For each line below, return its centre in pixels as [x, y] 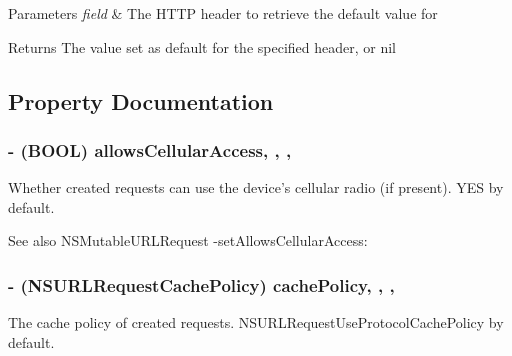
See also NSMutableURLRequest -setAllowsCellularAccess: [188, 240]
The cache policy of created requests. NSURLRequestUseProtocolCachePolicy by [256, 322]
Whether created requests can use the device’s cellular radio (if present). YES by [256, 187]
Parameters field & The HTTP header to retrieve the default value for [223, 13]
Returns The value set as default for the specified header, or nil [202, 46]
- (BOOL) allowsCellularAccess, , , [150, 149]
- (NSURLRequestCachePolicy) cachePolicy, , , [201, 284]
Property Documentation [141, 100]
